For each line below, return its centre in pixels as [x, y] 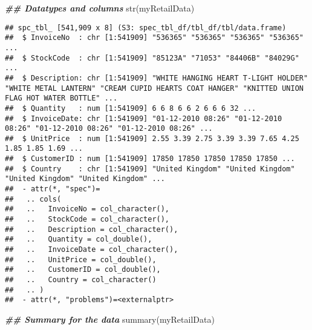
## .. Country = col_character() [81, 280]
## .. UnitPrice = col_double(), [81, 259]
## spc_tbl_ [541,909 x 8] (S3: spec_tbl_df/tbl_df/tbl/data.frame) [146, 28]
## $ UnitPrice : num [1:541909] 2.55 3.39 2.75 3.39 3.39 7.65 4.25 [152, 138]
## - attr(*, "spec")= [53, 189]
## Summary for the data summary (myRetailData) [110, 319]
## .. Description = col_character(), [92, 229]
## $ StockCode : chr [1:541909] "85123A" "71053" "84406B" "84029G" [152, 58]
